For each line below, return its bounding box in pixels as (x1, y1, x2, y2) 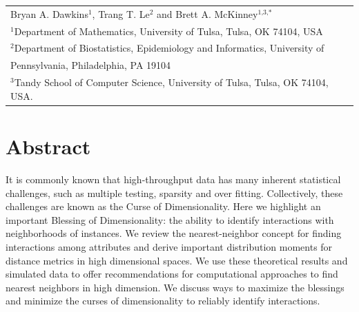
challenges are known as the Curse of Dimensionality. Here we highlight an (6, 199, 321, 214)
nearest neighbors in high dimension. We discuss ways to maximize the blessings (6, 280, 345, 294)
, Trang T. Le (92, 6, 150, 21)
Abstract (6, 132, 91, 160)
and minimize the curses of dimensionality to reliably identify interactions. (6, 293, 320, 308)
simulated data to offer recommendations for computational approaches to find (6, 267, 338, 281)
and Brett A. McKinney (157, 6, 258, 21)
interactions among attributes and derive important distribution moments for (6, 239, 333, 253)
